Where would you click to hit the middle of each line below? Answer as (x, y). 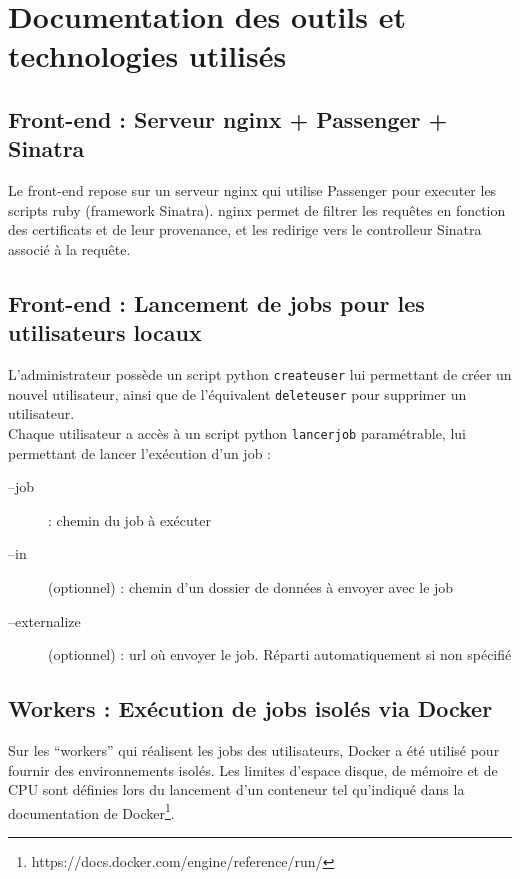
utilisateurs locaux (105, 332)
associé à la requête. (69, 248)
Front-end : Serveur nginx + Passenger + (228, 118)
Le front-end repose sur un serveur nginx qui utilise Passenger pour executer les (252, 190)
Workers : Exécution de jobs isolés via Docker (250, 708)
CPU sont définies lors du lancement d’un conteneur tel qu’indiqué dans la (236, 789)
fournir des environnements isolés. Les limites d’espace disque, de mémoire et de (253, 769)
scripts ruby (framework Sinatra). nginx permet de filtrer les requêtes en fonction (257, 209)
